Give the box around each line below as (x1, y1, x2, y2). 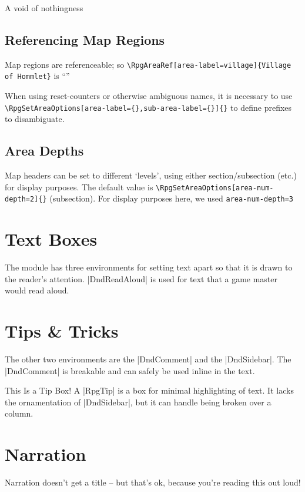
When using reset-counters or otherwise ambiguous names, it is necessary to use (5, 90, 293, 102)
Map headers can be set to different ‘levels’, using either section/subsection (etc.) (5, 169, 297, 181)
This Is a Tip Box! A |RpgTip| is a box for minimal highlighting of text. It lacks (5, 384, 294, 397)
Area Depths (5, 141, 84, 160)
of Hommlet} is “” (5, 70, 70, 82)
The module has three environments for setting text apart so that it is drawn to (5, 261, 293, 273)
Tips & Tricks (5, 319, 119, 343)
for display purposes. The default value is (5, 180, 153, 193)
